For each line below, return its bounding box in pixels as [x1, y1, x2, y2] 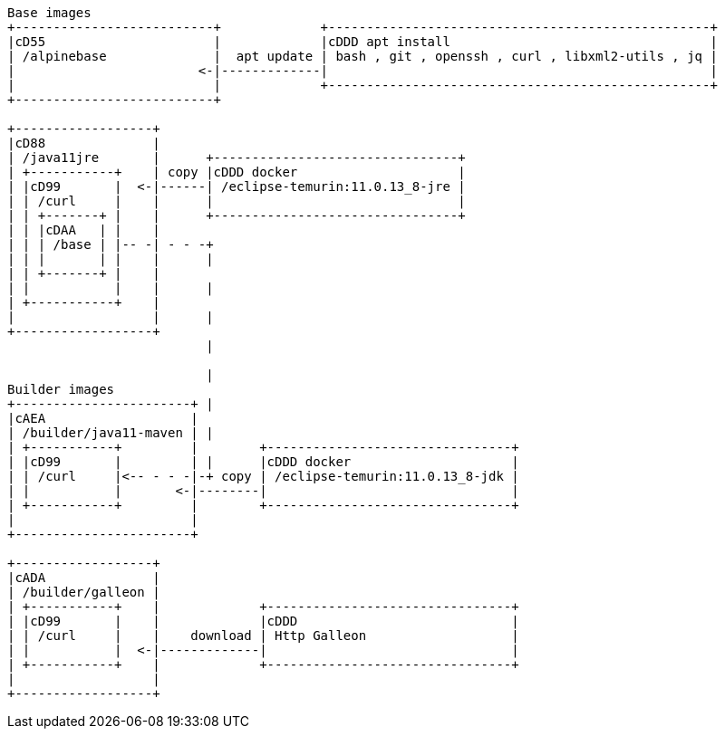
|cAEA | [7, 411, 198, 425]
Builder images [7, 382, 115, 397]
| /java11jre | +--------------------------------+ [7, 150, 466, 165]
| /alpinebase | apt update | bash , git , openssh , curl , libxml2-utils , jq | [7, 49, 718, 63]
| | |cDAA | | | [7, 223, 160, 237]
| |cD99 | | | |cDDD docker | [7, 454, 519, 469]
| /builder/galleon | [7, 585, 160, 599]
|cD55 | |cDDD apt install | [7, 34, 718, 49]
